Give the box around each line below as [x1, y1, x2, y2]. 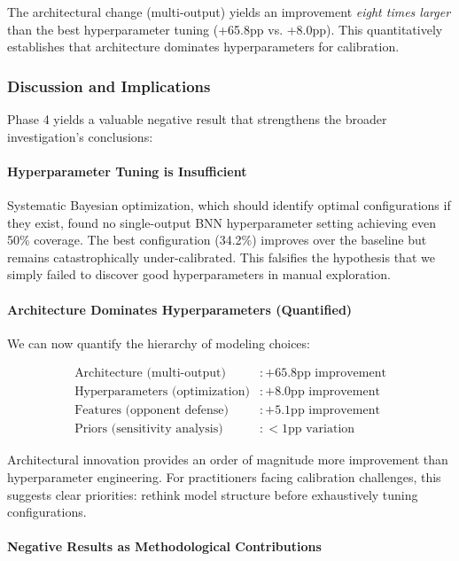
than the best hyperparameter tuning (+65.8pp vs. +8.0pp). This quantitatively [7, 19, 443, 38]
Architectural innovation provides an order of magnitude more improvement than [7, 450, 448, 469]
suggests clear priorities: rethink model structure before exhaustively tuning [7, 485, 418, 503]
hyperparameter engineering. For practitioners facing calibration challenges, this [7, 468, 441, 487]
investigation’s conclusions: [7, 127, 153, 145]
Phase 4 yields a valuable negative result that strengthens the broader [7, 110, 387, 128]
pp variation [287, 423, 355, 436]
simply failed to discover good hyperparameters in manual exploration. [7, 265, 391, 284]
